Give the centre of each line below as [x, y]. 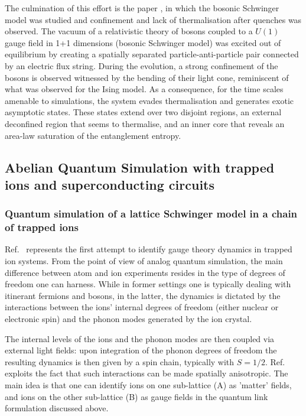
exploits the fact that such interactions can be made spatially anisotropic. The [147, 373]
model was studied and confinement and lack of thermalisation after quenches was [153, 19]
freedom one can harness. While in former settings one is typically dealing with [148, 284]
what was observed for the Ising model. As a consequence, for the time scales [144, 89]
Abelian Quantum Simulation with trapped [140, 167]
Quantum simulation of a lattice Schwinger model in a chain [151, 214]
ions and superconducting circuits [110, 184]
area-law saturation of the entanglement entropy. [93, 135]
